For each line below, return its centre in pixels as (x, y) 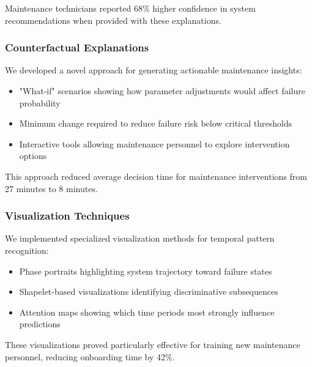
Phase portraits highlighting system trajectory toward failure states (146, 271)
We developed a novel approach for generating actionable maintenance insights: (154, 70)
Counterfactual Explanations (77, 47)
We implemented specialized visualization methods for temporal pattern (140, 238)
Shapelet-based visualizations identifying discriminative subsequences (149, 291)
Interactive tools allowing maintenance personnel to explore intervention (154, 143)
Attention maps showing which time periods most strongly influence (147, 312)
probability (40, 102)
